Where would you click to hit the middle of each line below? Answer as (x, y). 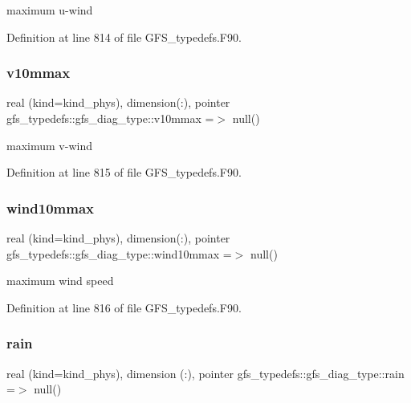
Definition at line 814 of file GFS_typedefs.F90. (124, 37)
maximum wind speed (60, 281)
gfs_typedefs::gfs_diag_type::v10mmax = (110, 118)
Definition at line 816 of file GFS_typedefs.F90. (124, 307)
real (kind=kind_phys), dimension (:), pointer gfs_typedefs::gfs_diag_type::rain (205, 373)
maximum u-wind (50, 10)
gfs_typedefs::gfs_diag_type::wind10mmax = (119, 253)
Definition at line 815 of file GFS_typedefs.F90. (124, 172)
